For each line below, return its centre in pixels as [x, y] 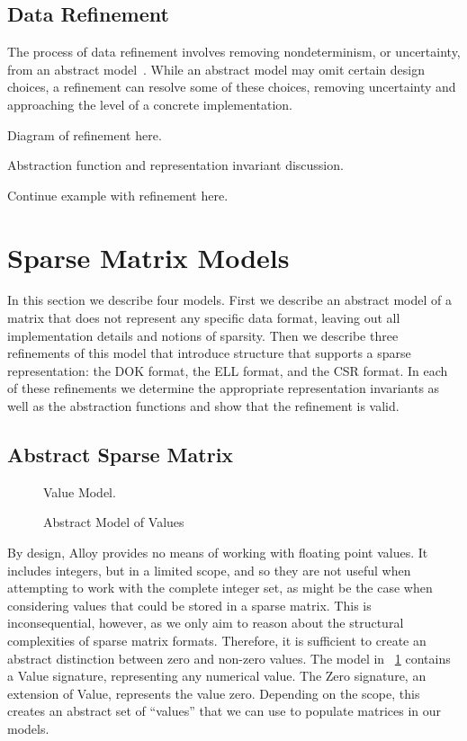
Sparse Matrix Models [148, 257]
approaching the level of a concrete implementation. [150, 104]
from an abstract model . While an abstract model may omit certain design [216, 69]
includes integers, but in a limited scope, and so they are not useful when [209, 570]
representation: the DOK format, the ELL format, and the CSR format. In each [228, 370]
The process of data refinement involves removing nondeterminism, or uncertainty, [234, 52]
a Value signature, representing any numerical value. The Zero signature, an [217, 676]
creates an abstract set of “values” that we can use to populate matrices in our [224, 711]
